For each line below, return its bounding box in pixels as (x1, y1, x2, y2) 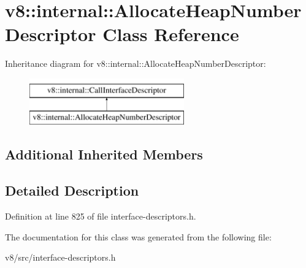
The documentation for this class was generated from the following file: (5, 230, 272, 243)
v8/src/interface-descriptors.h (5, 251, 116, 264)
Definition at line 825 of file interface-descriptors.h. (5, 210, 196, 223)
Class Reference (102, 21, 239, 47)
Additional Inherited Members (5, 145, 203, 164)
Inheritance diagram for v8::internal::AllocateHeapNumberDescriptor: (5, 57, 266, 70)
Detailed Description (5, 181, 139, 200)
